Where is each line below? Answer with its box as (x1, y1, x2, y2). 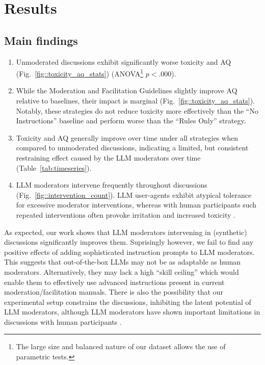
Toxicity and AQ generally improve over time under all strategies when (16, 132, 238, 143)
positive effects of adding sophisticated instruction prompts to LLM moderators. (4, 246, 255, 257)
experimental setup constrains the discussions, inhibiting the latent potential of (4, 296, 251, 307)
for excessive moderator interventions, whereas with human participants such (16, 199, 257, 210)
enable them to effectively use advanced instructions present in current (4, 276, 225, 287)
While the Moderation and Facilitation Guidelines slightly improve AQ (16, 85, 237, 96)
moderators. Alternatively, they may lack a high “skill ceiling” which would (4, 266, 239, 277)
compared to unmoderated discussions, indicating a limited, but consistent (16, 142, 249, 153)
